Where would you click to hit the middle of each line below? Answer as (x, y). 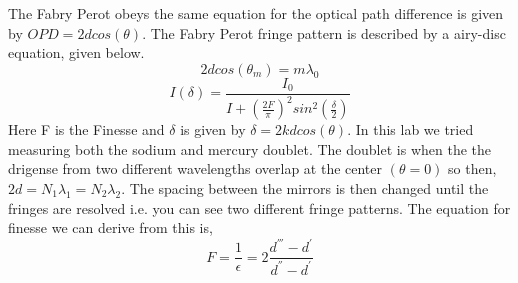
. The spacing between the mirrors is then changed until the (305, 187)
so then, (472, 168)
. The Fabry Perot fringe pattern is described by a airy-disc (324, 32)
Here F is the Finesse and (86, 129)
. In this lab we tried (410, 129)
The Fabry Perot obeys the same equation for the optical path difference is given (256, 13)
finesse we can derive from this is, (110, 227)
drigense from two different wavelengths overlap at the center (195, 168)
